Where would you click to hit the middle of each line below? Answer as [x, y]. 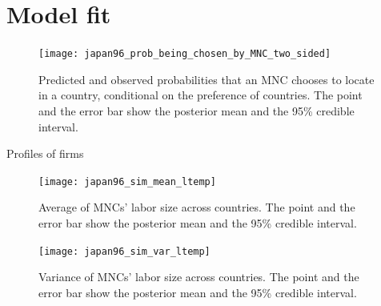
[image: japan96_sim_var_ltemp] [124, 251]
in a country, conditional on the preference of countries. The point [201, 95]
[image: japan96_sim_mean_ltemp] [127, 181]
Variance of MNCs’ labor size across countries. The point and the [199, 277]
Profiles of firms [45, 153]
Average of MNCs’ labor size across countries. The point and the [197, 207]
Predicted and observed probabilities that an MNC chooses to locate [207, 79]
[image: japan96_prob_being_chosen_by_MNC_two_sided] [185, 54]
